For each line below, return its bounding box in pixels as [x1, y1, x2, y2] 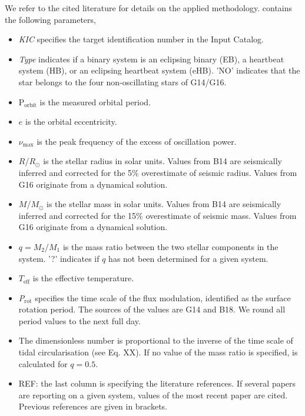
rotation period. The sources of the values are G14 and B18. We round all [18, 303, 286, 315]
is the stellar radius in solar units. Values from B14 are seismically [43, 155, 282, 167]
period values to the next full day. [18, 314, 141, 327]
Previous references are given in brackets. [18, 400, 168, 412]
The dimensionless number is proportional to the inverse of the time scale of [18, 334, 293, 347]
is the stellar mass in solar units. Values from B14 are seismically [47, 198, 281, 210]
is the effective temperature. [32, 272, 134, 284]
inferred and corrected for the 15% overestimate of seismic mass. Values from [18, 209, 297, 221]
